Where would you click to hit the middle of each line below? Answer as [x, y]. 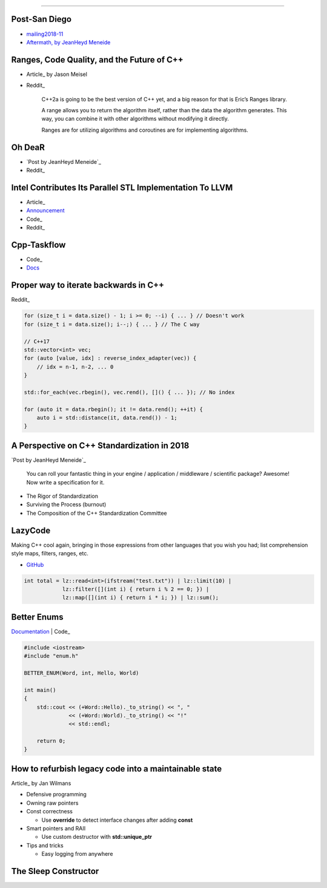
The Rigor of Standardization [62, 496]
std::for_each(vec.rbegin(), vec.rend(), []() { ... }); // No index [129, 392]
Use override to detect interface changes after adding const [117, 820]
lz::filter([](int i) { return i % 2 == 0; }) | [136, 589]
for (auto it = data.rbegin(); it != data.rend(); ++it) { [113, 409]
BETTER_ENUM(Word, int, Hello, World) [81, 673]
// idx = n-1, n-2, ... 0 [75, 367]
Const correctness [49, 812]
